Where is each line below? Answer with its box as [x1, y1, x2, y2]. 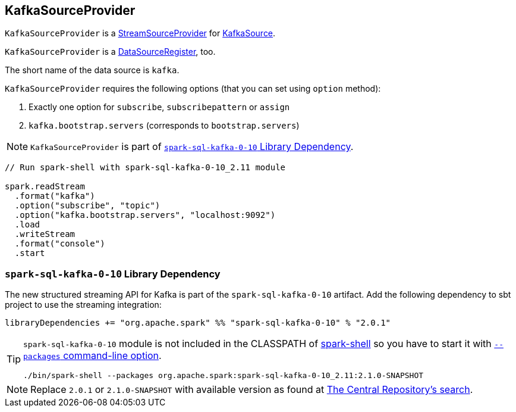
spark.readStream [5, 182, 85, 192]
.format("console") [14, 239, 105, 249]
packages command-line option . [23, 349, 162, 362]
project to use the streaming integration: [5, 299, 162, 310]
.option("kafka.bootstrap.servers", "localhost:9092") [14, 210, 276, 220]
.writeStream [14, 229, 75, 239]
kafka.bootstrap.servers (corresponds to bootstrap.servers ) [29, 120, 300, 131]
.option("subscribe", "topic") [14, 201, 161, 211]
